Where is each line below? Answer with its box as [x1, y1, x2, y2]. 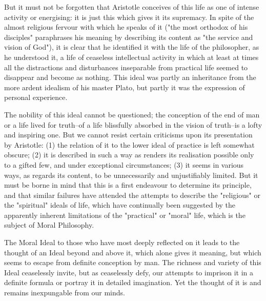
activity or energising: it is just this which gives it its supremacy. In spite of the [4, 11, 254, 22]
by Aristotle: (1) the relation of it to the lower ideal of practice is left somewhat [4, 139, 255, 150]
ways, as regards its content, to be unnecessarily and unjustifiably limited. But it [4, 169, 258, 180]
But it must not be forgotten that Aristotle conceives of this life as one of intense [4, 2, 259, 12]
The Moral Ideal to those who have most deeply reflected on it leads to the [4, 237, 240, 248]
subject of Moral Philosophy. [4, 219, 94, 230]
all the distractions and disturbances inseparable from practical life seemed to [4, 62, 248, 72]
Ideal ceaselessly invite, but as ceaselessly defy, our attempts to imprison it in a [4, 267, 254, 277]
